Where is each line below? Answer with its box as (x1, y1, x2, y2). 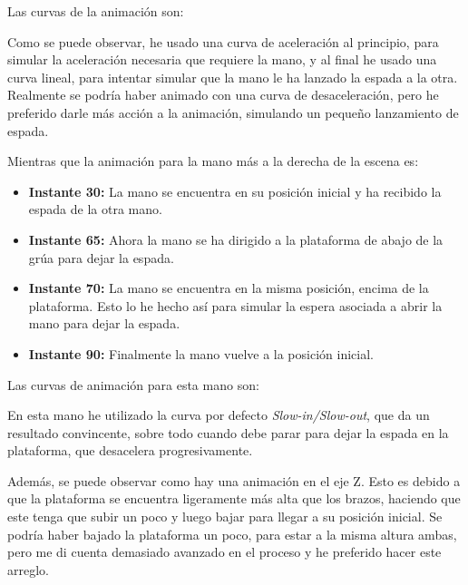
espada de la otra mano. (28, 200, 162, 219)
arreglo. (7, 560, 49, 579)
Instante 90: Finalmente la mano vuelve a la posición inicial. (28, 344, 374, 363)
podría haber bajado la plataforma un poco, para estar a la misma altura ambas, (7, 524, 457, 543)
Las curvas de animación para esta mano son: (7, 375, 259, 394)
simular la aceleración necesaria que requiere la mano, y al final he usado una (7, 50, 437, 69)
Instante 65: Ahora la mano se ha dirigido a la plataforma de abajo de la (28, 229, 444, 249)
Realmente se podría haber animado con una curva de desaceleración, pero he (7, 85, 439, 104)
